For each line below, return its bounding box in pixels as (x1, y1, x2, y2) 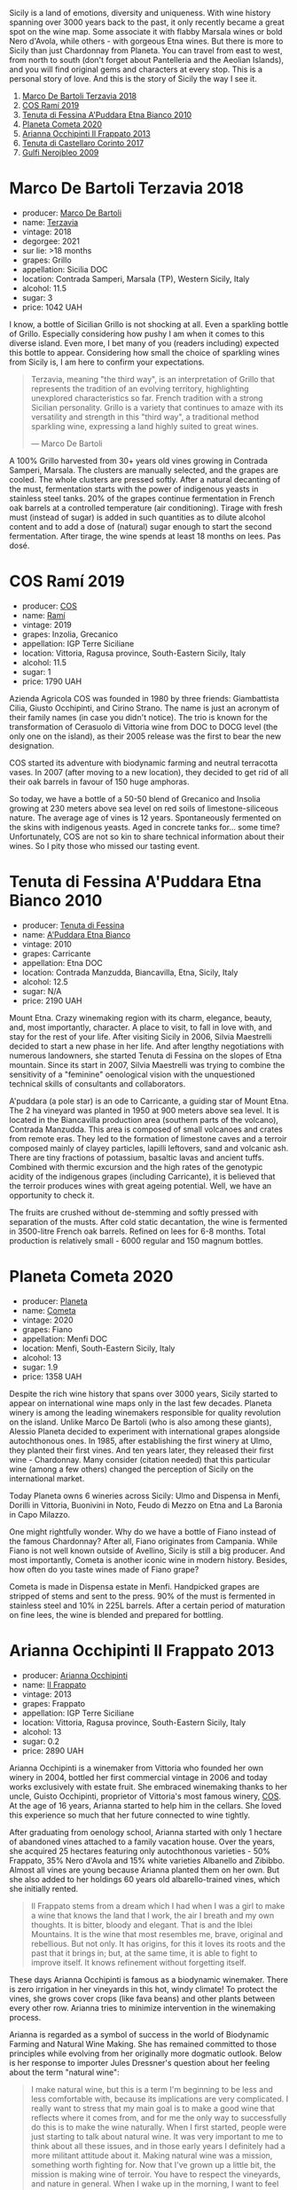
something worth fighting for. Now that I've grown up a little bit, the (30, 2159, 277, 2170)
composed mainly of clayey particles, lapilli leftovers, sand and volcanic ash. (9, 1142, 289, 1153)
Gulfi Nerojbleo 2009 (21, 147, 99, 158)
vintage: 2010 (21, 938, 73, 949)
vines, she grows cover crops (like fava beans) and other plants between (9, 1993, 276, 2004)
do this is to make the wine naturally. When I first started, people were (30, 2122, 286, 2132)
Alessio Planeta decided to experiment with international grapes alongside (9, 1425, 281, 1436)
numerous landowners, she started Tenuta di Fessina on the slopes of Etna (9, 1050, 282, 1061)
